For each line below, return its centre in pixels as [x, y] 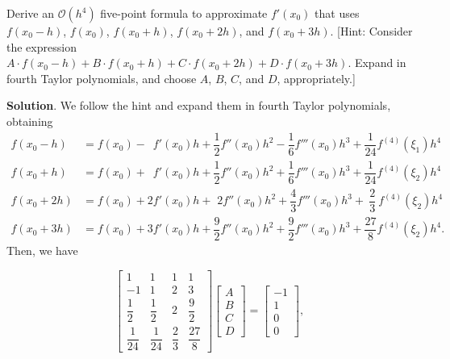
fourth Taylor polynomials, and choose [102, 78]
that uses [337, 13]
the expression [42, 46]
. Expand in [377, 63]
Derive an [30, 13]
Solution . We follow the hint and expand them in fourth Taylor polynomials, [199, 105]
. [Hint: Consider [371, 31]
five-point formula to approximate [184, 13]
